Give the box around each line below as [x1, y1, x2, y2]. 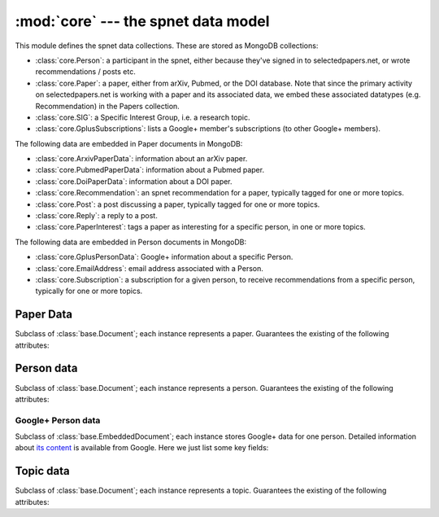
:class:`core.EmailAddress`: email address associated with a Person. [35, 263, 263, 273]
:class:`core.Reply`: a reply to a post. [35, 211, 158, 221]
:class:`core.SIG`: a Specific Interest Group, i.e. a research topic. [35, 112, 250, 122]
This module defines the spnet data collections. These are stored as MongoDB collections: [15, 41, 319, 50]
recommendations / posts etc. [35, 67, 136, 77]
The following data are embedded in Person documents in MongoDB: [15, 237, 247, 247]
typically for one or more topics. [35, 286, 143, 296]
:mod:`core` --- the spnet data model [15, 12, 270, 30]
